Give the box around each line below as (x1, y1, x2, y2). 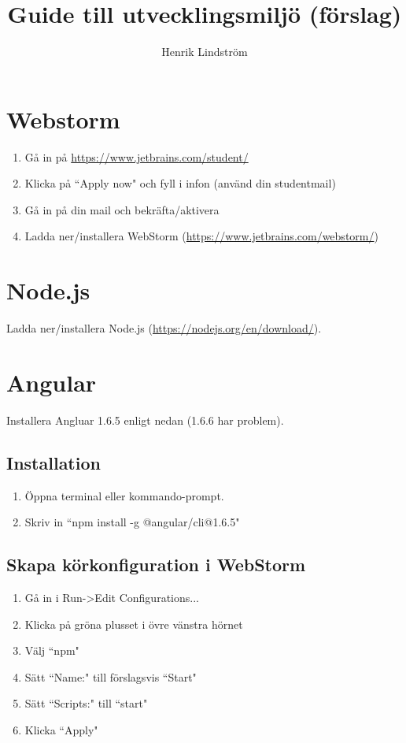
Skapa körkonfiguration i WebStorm (6, 552, 306, 577)
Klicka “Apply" (24, 722, 98, 738)
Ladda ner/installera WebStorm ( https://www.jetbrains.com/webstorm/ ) (24, 228, 378, 244)
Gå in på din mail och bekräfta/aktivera (24, 201, 220, 217)
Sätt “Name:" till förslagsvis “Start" (24, 668, 197, 685)
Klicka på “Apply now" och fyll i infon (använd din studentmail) (24, 175, 336, 191)
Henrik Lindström (161, 43, 248, 60)
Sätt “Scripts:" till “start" (24, 695, 148, 711)
